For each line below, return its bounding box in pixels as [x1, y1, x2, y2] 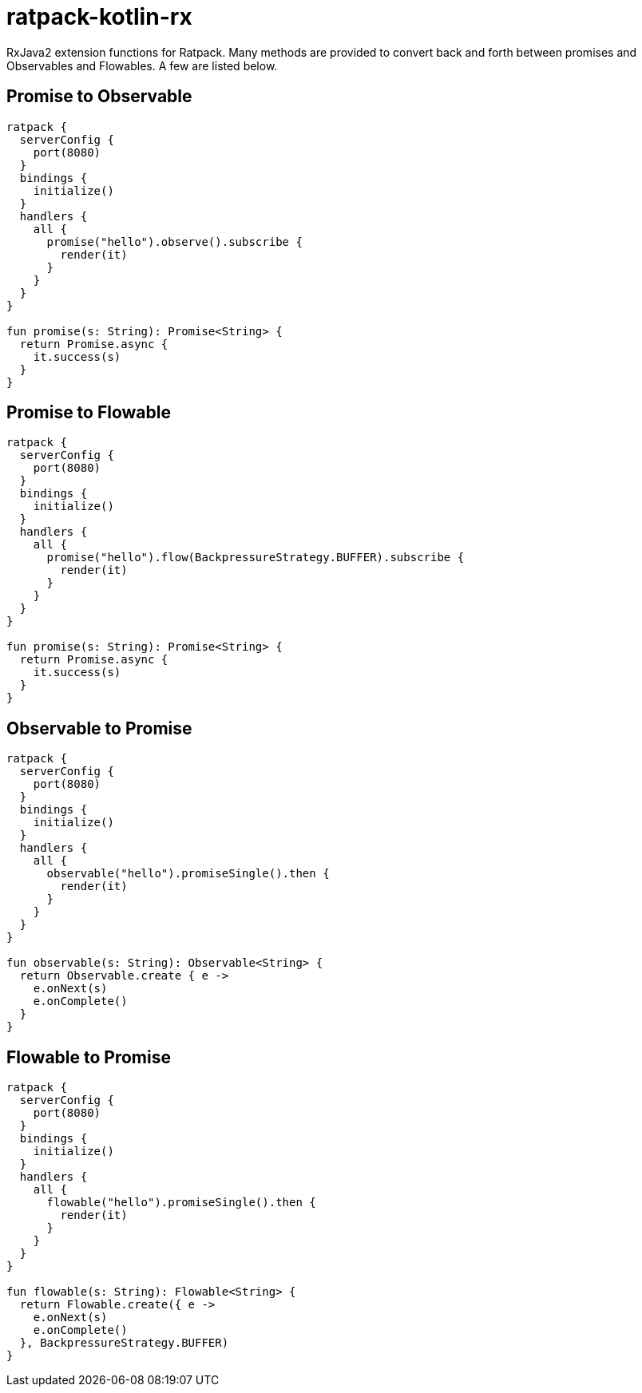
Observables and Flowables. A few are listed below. [6, 58, 278, 73]
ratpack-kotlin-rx [6, 3, 192, 30]
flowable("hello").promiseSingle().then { [46, 1196, 316, 1209]
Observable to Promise [6, 718, 192, 738]
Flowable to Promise [6, 1047, 172, 1067]
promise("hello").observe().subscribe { [46, 235, 303, 248]
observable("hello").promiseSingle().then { [46, 867, 330, 881]
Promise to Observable [6, 86, 192, 107]
